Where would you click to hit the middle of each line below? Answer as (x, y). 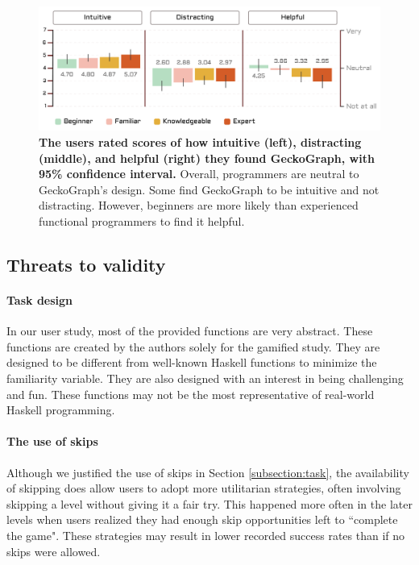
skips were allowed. (54, 551)
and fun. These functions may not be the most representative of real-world (191, 394)
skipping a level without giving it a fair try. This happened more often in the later (209, 503)
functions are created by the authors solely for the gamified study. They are (193, 346)
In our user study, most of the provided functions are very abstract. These (190, 331)
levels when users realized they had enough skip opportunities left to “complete (202, 519)
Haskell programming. (61, 410)
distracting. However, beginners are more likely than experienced (199, 205)
